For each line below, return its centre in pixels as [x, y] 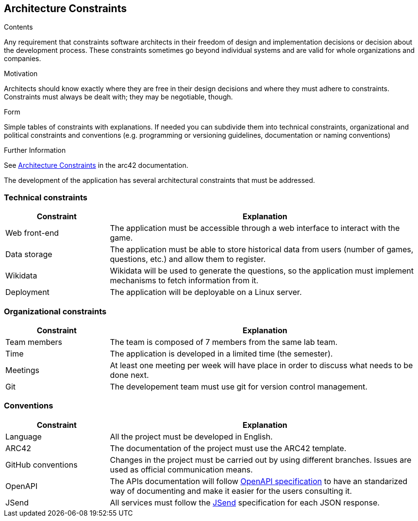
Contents [18, 27]
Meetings [22, 370]
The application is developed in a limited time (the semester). [221, 353]
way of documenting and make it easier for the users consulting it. [231, 491]
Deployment [27, 292]
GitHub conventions [42, 464]
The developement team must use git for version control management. [239, 386]
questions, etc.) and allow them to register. [188, 259]
